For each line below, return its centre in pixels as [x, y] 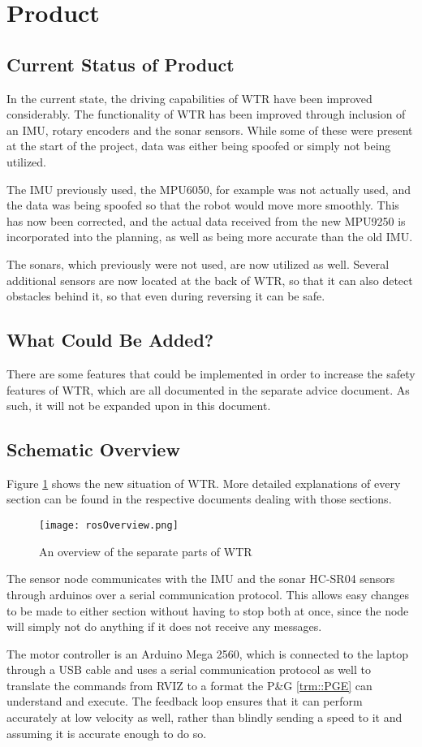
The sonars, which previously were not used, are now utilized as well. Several [198, 263]
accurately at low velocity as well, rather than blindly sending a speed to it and [205, 717]
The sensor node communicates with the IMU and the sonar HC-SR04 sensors [201, 579]
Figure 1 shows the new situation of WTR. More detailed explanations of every [204, 483]
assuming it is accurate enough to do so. [107, 733]
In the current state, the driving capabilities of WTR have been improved [189, 98]
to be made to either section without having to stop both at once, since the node [208, 610]
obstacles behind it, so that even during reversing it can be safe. [166, 296]
